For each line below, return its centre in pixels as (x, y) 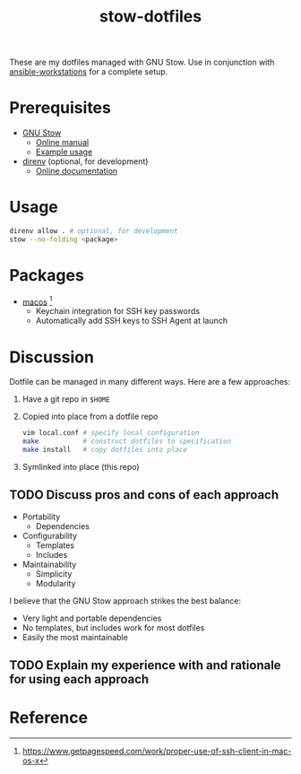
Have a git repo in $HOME (66, 399)
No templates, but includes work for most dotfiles (113, 627)
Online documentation (77, 171)
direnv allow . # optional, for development (94, 231)
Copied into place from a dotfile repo (90, 417)
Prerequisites (60, 108)
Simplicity (54, 574)
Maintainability (49, 564)
